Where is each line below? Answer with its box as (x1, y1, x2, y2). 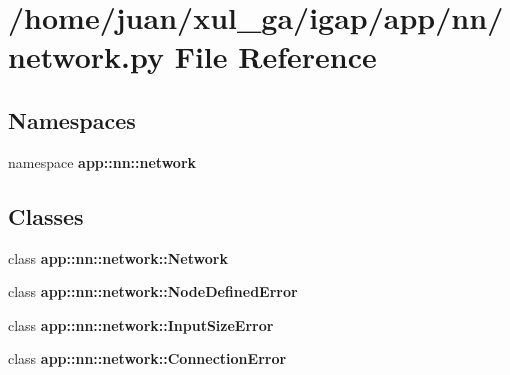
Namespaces (8, 104, 136, 135)
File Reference (174, 36, 377, 77)
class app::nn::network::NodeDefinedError (8, 281, 298, 302)
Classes (8, 200, 84, 231)
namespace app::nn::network (8, 151, 197, 172)
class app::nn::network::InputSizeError (8, 314, 274, 335)
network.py (8, 36, 164, 77)
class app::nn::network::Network (8, 247, 228, 268)
